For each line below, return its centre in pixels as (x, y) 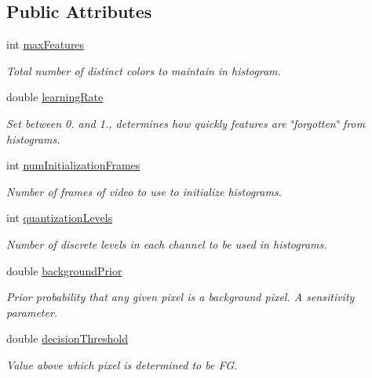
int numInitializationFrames (73, 165)
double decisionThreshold (67, 338)
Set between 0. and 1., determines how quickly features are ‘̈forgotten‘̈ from (186, 123)
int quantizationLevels (60, 218)
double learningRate (55, 97)
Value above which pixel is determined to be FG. (122, 364)
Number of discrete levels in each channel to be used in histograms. (167, 244)
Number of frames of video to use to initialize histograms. (144, 191)
